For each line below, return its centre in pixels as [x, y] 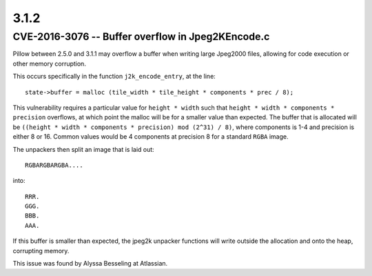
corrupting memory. [41, 250]
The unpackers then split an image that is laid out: [83, 149]
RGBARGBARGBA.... [54, 165]
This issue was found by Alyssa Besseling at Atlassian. [90, 264]
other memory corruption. [49, 63]
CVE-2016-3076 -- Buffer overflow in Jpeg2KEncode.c [141, 37]
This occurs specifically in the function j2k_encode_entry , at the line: [114, 77]
